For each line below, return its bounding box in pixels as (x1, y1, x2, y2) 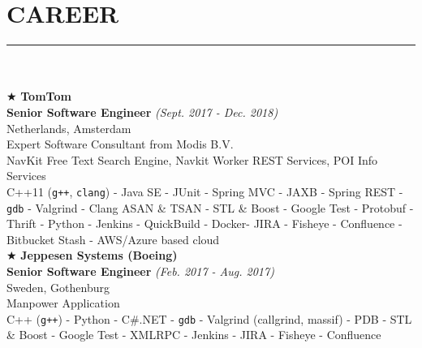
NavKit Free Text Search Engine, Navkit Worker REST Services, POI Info (6, 151, 378, 168)
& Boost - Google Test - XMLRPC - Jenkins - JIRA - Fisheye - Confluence (6, 326, 381, 343)
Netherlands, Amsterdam (6, 119, 131, 136)
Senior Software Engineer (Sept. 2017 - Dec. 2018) (6, 103, 278, 120)
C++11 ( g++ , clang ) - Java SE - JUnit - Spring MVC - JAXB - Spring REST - (6, 183, 403, 200)
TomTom (20, 88, 71, 105)
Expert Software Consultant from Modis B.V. (6, 135, 234, 153)
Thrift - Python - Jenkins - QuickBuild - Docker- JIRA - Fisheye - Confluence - (6, 215, 403, 232)
